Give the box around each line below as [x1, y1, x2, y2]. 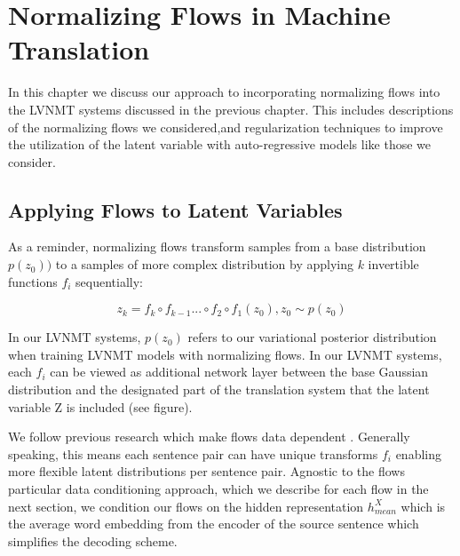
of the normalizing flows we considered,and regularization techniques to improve [8, 117, 443, 136]
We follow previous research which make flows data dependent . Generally [8, 427, 410, 446]
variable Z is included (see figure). [8, 397, 193, 416]
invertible [368, 255, 419, 274]
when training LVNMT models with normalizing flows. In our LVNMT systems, [8, 345, 442, 363]
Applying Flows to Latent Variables [8, 195, 343, 223]
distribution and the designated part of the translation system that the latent [8, 380, 430, 399]
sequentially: [75, 272, 144, 290]
